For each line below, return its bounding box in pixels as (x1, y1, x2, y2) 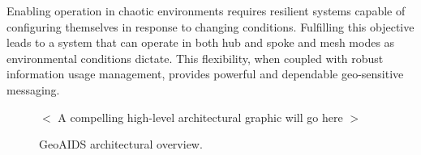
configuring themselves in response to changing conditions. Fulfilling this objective (6, 18, 415, 35)
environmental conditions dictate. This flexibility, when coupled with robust (6, 49, 384, 66)
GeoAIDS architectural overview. (39, 136, 203, 153)
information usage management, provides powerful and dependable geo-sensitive (6, 65, 404, 82)
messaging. (6, 81, 60, 98)
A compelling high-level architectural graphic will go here (58, 108, 343, 125)
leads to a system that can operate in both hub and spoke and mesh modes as (6, 34, 395, 51)
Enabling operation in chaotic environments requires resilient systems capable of (6, 2, 406, 19)
